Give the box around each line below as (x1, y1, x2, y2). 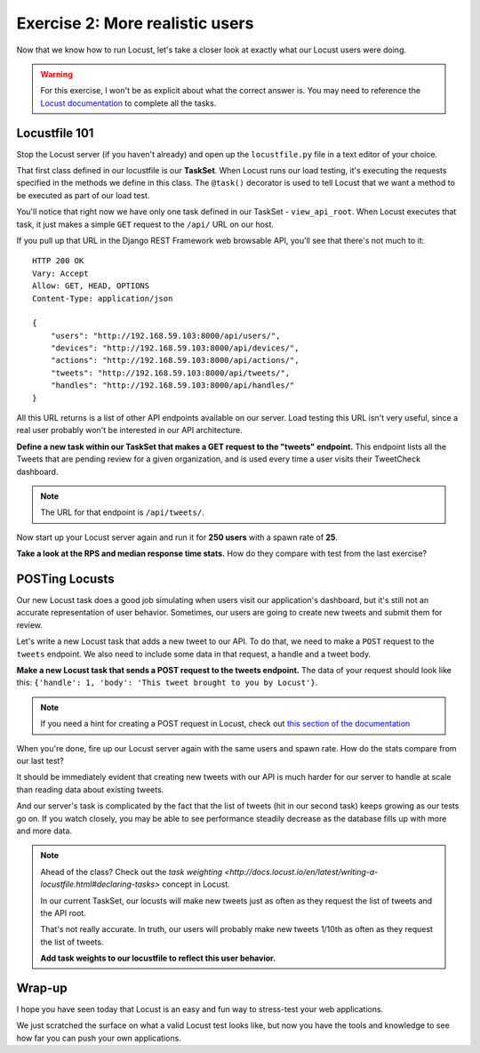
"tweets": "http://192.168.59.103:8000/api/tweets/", (50, 367, 291, 378)
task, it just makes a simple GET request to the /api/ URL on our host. (16, 219, 275, 229)
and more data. (16, 825, 73, 836)
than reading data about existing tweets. (16, 784, 164, 795)
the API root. (40, 907, 86, 918)
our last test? (16, 755, 64, 766)
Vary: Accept (32, 268, 89, 278)
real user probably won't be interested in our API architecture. (16, 425, 244, 436)
